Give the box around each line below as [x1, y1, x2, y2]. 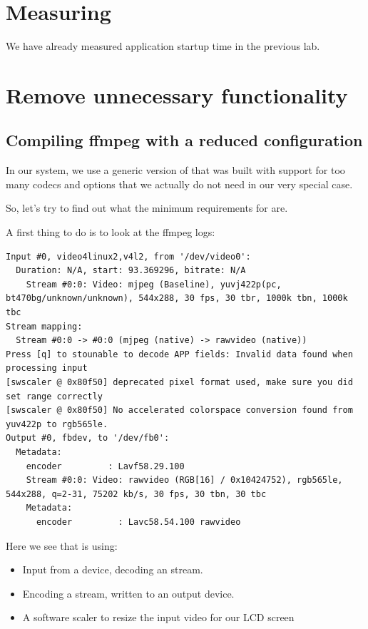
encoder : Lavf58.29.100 [26, 461, 185, 471]
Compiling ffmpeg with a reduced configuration [6, 129, 363, 151]
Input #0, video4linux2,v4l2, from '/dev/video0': [6, 251, 251, 262]
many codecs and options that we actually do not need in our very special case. [6, 176, 353, 191]
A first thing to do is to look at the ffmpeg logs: [6, 225, 215, 240]
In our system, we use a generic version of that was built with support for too [6, 163, 345, 178]
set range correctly [6, 391, 103, 402]
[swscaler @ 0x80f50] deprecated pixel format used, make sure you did [6, 377, 353, 388]
